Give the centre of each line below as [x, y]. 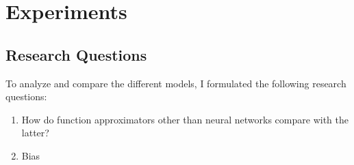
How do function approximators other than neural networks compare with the [185, 119]
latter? [35, 133]
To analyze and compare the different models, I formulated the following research [176, 83]
